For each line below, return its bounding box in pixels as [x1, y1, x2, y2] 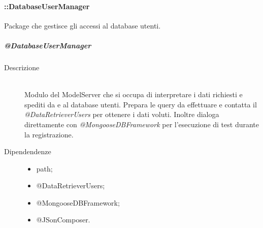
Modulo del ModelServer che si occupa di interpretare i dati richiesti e [24, 89, 243, 100]
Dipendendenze [4, 146, 51, 157]
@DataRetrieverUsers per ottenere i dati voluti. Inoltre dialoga [24, 109, 219, 120]
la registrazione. [24, 129, 74, 139]
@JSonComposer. [36, 214, 90, 225]
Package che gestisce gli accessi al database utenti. [4, 20, 161, 31]
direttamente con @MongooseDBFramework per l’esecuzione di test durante [24, 119, 259, 129]
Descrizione [4, 62, 40, 72]
